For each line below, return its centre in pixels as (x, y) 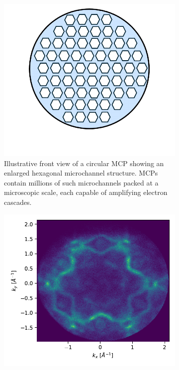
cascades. (18, 202)
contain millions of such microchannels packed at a (81, 182)
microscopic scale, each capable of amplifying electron (86, 192)
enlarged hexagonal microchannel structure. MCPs (81, 173)
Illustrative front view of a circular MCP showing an (84, 163)
